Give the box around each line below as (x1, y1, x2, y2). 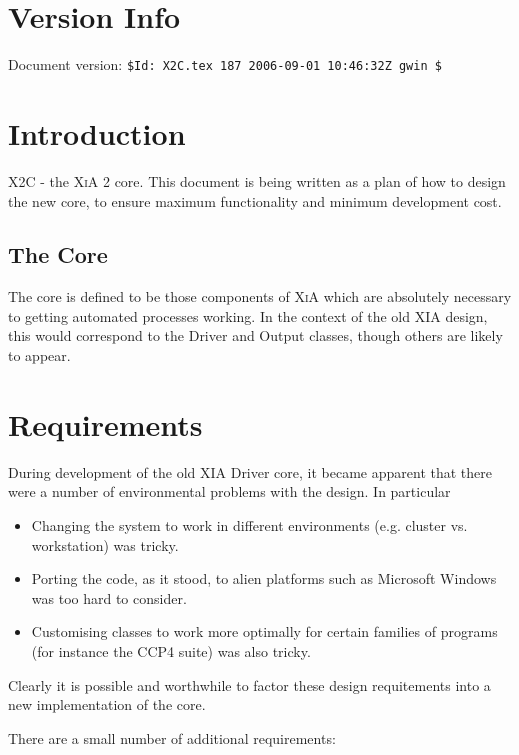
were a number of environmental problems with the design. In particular (8, 481, 451, 502)
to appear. (8, 345, 71, 366)
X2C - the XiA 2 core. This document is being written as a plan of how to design (8, 170, 506, 191)
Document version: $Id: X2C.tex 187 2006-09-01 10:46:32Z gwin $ (8, 54, 442, 75)
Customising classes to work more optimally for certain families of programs (31, 621, 498, 642)
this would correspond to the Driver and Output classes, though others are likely (8, 325, 503, 346)
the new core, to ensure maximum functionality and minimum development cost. (8, 190, 502, 211)
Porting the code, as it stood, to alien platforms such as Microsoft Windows (31, 568, 497, 589)
